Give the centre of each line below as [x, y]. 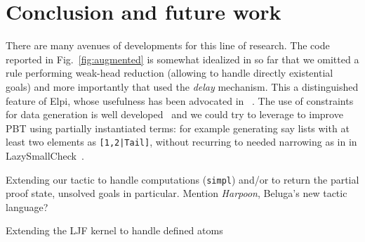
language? [27, 206]
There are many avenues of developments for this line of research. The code [168, 45]
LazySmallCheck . [45, 155]
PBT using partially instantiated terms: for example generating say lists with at [178, 128]
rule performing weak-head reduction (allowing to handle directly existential [170, 73]
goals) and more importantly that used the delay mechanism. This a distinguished [182, 86]
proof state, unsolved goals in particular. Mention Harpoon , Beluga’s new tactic [177, 193]
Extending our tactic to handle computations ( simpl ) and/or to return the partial [182, 179]
